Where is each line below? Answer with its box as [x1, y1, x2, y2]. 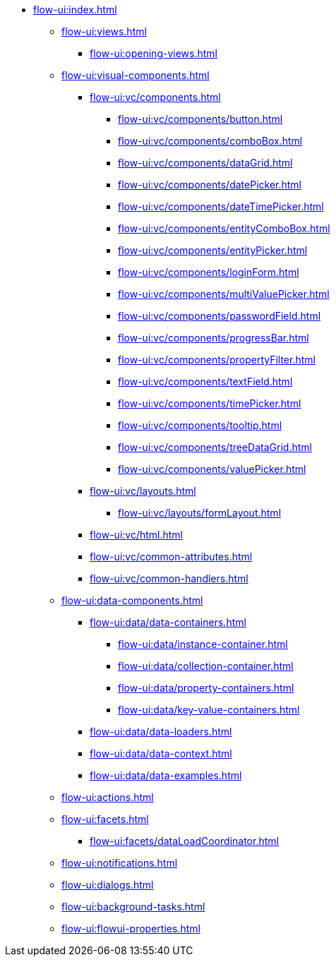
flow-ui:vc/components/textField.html [118, 375, 293, 387]
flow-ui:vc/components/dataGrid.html [118, 157, 293, 169]
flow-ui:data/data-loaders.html [90, 726, 232, 738]
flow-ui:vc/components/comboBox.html [118, 135, 303, 147]
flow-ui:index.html [33, 4, 117, 16]
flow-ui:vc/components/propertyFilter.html [118, 354, 316, 366]
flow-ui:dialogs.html [61, 879, 154, 891]
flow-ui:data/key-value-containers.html [118, 704, 300, 716]
